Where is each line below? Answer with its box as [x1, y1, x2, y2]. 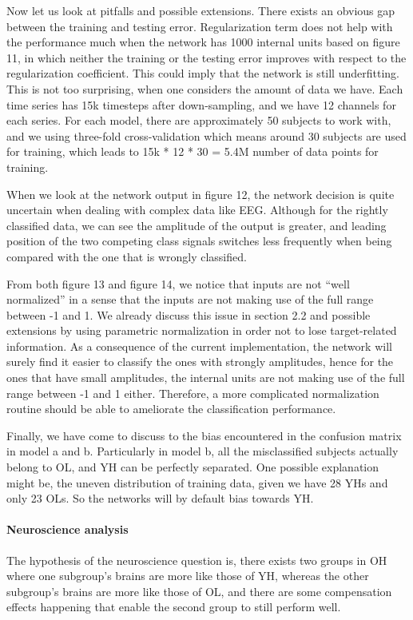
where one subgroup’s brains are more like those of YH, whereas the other [6, 567, 369, 584]
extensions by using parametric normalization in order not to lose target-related [6, 322, 397, 339]
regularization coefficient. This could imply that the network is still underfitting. [6, 65, 399, 81]
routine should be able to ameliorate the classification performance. [6, 400, 336, 417]
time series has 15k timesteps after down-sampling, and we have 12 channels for [6, 96, 396, 113]
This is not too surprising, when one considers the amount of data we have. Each [6, 80, 403, 97]
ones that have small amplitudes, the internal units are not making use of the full [6, 369, 405, 386]
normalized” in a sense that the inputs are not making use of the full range [6, 291, 374, 308]
